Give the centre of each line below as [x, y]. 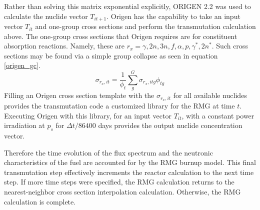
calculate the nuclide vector [46, 16]
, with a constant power [218, 115]
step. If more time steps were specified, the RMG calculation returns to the [119, 182]
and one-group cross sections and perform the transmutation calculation [145, 26]
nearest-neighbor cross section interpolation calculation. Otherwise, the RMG [122, 192]
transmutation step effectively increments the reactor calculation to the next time [129, 172]
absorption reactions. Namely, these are [64, 46]
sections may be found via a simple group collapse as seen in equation [111, 55]
